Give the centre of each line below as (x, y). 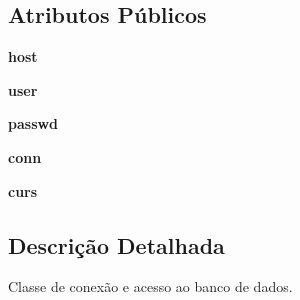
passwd (33, 123)
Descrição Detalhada (116, 244)
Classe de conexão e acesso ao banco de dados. (150, 286)
